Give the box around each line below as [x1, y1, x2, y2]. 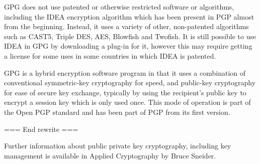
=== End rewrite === [4, 123, 78, 134]
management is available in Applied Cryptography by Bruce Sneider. [4, 150, 216, 160]
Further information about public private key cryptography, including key [4, 140, 231, 151]
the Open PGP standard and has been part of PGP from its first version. [4, 106, 230, 117]
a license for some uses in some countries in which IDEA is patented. [4, 50, 216, 61]
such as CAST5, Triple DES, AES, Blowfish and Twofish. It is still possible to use [4, 31, 256, 41]
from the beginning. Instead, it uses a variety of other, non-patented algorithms [4, 21, 249, 32]
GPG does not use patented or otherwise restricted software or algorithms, [4, 2, 234, 12]
